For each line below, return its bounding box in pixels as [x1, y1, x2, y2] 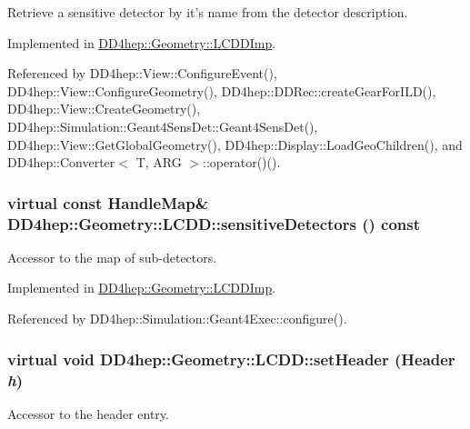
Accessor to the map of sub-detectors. [7, 247, 217, 266]
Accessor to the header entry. [7, 404, 169, 423]
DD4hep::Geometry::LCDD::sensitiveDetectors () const [7, 212, 421, 234]
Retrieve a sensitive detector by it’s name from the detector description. [7, 3, 408, 21]
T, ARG [135, 153, 182, 172]
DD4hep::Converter [7, 153, 115, 172]
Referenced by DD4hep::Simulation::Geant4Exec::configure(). [7, 309, 347, 328]
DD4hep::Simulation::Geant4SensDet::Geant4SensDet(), [7, 116, 318, 135]
